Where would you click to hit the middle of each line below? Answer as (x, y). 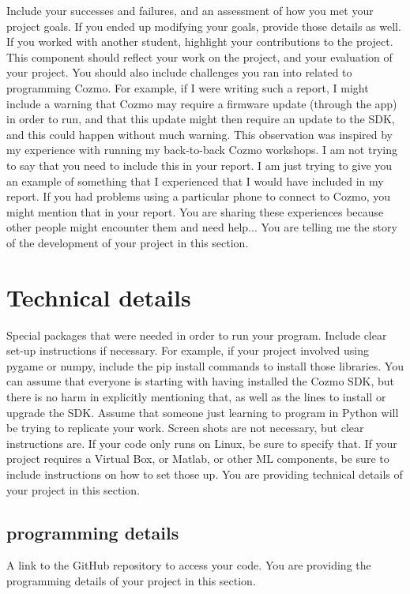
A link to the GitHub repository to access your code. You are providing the (189, 565)
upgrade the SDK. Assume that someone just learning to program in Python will (203, 412)
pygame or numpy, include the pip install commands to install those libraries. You (205, 365)
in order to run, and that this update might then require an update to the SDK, (201, 119)
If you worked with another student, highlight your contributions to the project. (200, 41)
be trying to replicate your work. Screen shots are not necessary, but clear (185, 428)
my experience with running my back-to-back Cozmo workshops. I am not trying (202, 150)
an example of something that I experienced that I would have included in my (195, 180)
